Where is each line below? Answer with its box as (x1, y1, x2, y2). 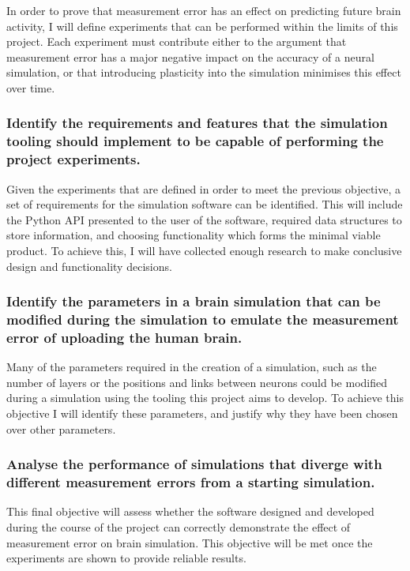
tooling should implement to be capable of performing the (6, 131, 384, 151)
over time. (6, 79, 55, 96)
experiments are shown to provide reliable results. (6, 550, 246, 566)
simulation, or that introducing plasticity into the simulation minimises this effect (6, 64, 401, 81)
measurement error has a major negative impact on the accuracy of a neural (6, 48, 374, 65)
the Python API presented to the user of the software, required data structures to (6, 211, 402, 227)
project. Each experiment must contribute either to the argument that (6, 33, 347, 50)
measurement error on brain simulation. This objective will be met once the (6, 534, 373, 550)
